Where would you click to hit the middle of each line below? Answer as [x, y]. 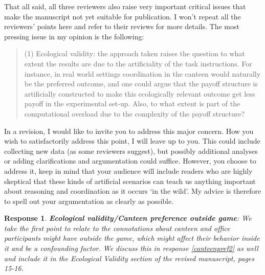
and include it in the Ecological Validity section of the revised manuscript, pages [129, 258]
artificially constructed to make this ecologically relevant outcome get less [140, 93]
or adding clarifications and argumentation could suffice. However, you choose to [130, 161]
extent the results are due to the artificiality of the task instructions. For [138, 63]
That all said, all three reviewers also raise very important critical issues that [125, 6]
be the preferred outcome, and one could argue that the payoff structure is [141, 84]
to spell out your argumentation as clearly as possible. [89, 201]
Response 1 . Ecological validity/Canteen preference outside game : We [128, 218]
